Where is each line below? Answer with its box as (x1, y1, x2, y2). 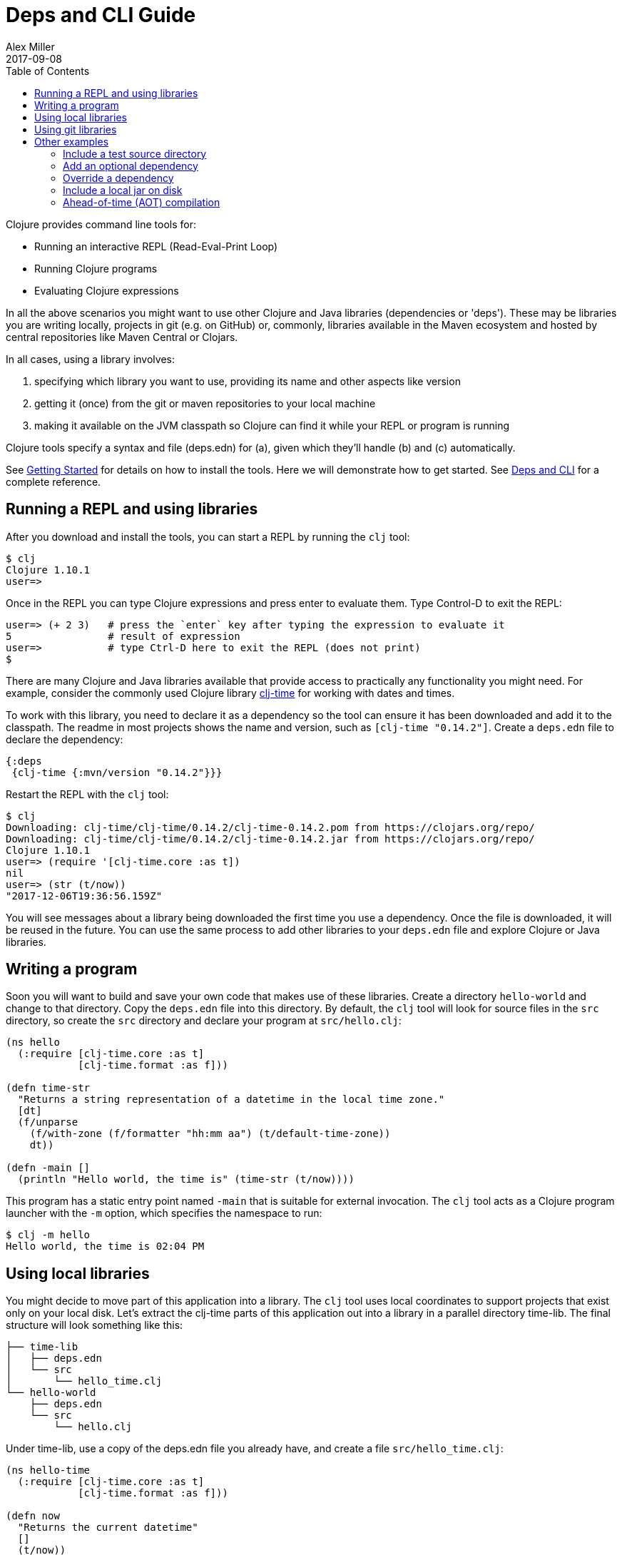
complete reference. (6, 475, 101, 488)
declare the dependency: (6, 733, 123, 745)
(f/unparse (17, 1116, 78, 1128)
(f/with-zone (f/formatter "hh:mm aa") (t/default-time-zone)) (29, 1128, 391, 1140)
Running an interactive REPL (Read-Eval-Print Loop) (34, 240, 278, 253)
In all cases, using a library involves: (6, 352, 175, 365)
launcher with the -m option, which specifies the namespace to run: (6, 1207, 322, 1220)
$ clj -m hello (6, 1229, 91, 1241)
